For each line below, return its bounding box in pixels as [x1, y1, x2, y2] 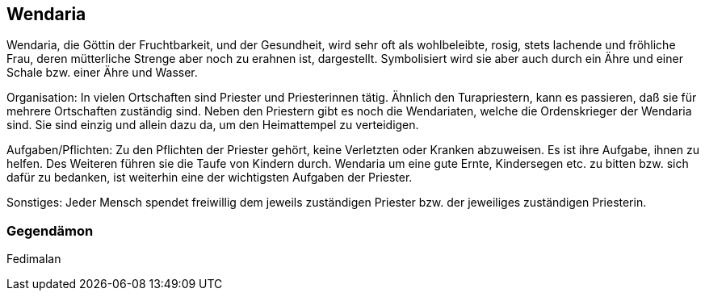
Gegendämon [6, 222, 94, 239]
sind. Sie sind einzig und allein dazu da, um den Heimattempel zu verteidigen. [6, 118, 419, 132]
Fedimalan [6, 252, 61, 266]
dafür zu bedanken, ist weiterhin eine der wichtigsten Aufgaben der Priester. [6, 170, 413, 185]
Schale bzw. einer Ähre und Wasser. [6, 65, 198, 80]
